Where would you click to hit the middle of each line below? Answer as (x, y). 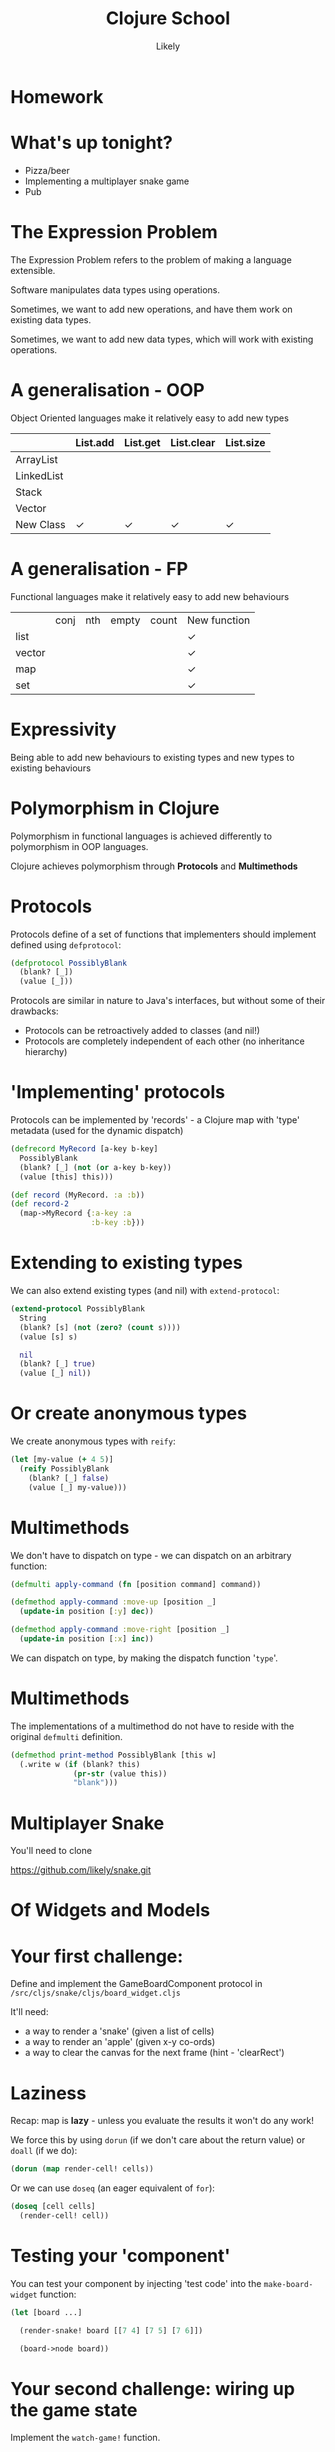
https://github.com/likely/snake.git (81, 1870)
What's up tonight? (91, 143)
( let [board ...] (46, 2312)
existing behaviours (51, 768)
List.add (94, 442)
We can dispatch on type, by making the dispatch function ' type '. (144, 1658)
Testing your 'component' (120, 2256)
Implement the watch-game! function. (85, 2438)
